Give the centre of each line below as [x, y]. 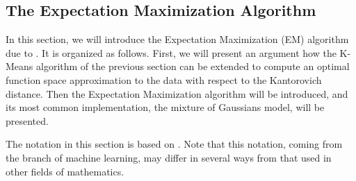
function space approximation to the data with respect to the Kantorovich [164, 79]
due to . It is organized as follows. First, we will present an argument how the [171, 52]
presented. [27, 120]
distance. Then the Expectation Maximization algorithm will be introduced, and [177, 93]
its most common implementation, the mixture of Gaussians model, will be [165, 107]
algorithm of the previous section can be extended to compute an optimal [193, 66]
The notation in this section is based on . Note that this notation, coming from [174, 144]
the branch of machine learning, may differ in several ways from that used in [169, 157]
